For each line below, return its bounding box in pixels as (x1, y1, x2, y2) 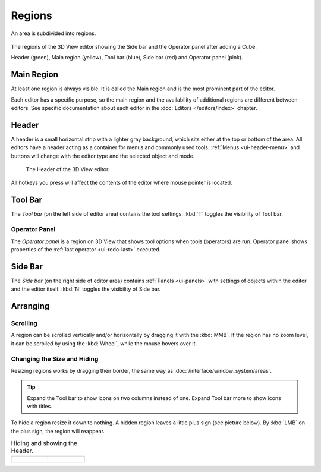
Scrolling (11, 319, 38, 327)
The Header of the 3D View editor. (26, 166, 110, 173)
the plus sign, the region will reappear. (11, 427, 105, 435)
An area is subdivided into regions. (11, 30, 96, 37)
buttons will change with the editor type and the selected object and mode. (11, 152, 195, 159)
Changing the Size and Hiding (11, 354, 99, 363)
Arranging (11, 301, 50, 311)
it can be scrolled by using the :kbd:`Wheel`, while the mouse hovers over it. (11, 339, 197, 347)
